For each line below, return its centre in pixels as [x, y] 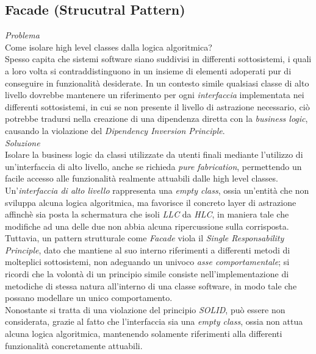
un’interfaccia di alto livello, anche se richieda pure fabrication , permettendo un [153, 166]
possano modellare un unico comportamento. [89, 298]
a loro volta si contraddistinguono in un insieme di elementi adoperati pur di [148, 70]
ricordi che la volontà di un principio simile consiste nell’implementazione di [147, 274]
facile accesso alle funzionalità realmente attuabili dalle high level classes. [142, 178]
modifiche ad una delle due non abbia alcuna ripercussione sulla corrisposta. [147, 226]
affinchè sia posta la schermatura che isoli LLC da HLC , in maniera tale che [147, 214]
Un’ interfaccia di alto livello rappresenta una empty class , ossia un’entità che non [157, 190]
